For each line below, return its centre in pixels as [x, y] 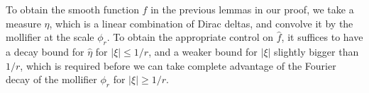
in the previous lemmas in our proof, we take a [252, 9]
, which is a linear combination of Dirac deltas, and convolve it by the [201, 23]
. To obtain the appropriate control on [190, 37]
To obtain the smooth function [72, 9]
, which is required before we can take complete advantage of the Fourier [178, 65]
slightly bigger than [316, 51]
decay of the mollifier [51, 79]
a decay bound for [45, 51]
